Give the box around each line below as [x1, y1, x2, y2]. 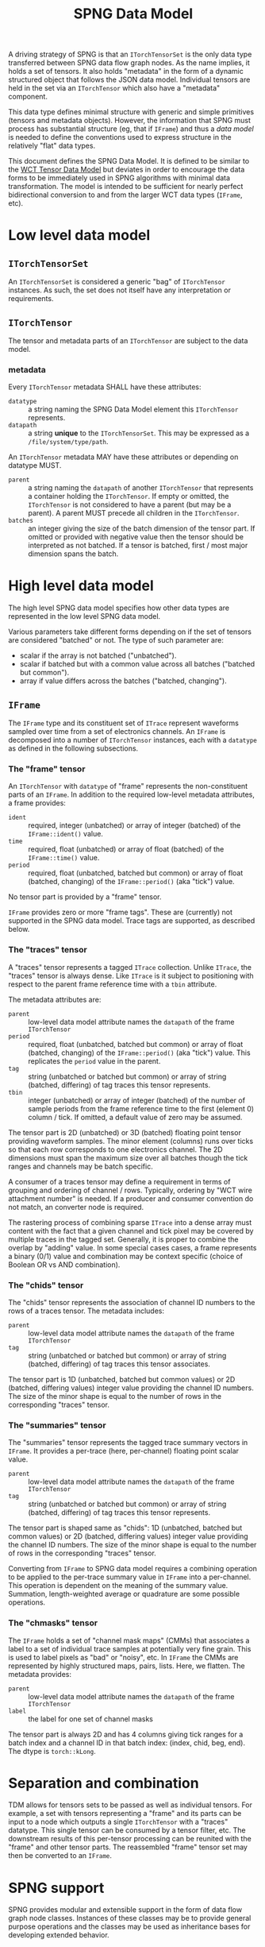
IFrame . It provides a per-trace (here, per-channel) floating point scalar [8, 1447, 240, 1456]
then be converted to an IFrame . [8, 1851, 113, 1860]
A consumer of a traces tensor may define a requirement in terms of [8, 1176, 231, 1186]
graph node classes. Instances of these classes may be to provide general [8, 1914, 252, 1923]
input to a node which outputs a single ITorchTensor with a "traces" [8, 1817, 229, 1827]
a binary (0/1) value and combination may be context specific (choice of [8, 1251, 244, 1261]
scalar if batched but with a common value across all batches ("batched [19, 659, 255, 669]
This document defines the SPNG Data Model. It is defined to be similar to [8, 156, 250, 166]
